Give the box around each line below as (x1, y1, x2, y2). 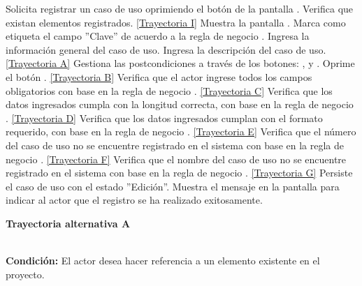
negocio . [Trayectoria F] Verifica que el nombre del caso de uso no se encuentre (6, 151, 347, 166)
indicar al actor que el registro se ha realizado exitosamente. (6, 193, 263, 207)
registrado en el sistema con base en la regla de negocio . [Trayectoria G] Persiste (6, 165, 353, 180)
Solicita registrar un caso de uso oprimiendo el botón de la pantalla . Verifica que (6, 1, 354, 15)
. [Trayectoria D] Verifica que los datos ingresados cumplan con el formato (6, 110, 323, 125)
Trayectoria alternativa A (6, 216, 131, 230)
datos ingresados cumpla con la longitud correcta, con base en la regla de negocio (6, 97, 354, 112)
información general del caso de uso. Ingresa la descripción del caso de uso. (6, 42, 326, 57)
